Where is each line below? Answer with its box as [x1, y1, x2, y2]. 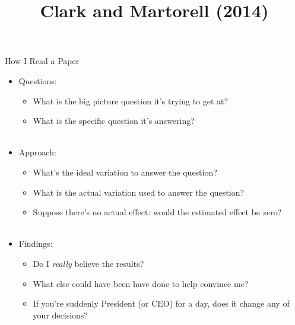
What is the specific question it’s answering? [33, 114, 195, 127]
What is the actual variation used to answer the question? [33, 186, 245, 198]
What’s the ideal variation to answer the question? [33, 165, 217, 178]
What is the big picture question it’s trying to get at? [33, 94, 229, 107]
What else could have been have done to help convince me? [33, 277, 249, 289]
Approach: [18, 146, 56, 158]
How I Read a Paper [5, 55, 80, 67]
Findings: [18, 237, 53, 250]
